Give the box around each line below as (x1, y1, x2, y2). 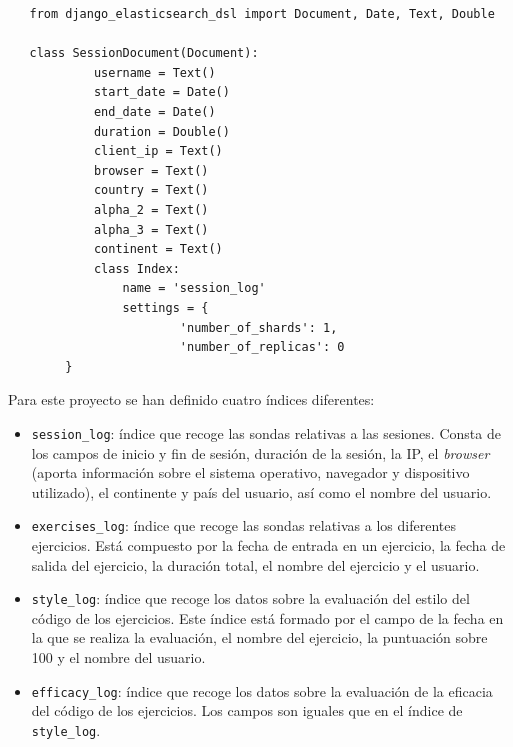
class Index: (93, 261, 180, 276)
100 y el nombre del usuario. (31, 647, 206, 667)
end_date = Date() (93, 104, 216, 119)
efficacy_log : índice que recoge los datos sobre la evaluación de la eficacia (31, 680, 493, 701)
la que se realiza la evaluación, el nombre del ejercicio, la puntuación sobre (31, 627, 488, 648)
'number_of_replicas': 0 (179, 340, 345, 355)
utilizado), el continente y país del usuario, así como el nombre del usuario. (31, 481, 492, 502)
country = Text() (93, 183, 209, 198)
